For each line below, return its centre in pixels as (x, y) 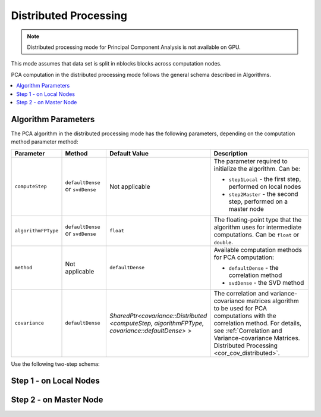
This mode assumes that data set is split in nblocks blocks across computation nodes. (117, 64)
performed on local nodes (265, 186)
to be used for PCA (240, 308)
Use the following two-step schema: (55, 364)
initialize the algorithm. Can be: (257, 169)
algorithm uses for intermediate (258, 227)
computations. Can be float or (257, 234)
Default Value (129, 153)
